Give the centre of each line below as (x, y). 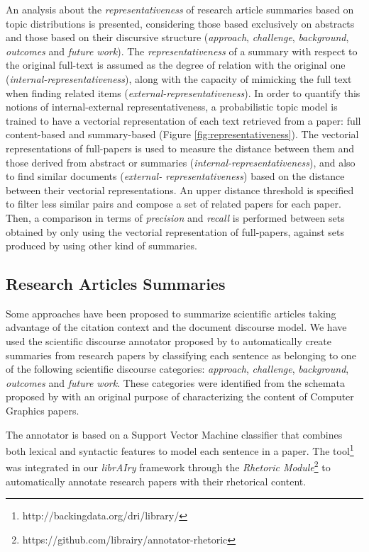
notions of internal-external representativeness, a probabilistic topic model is (172, 107)
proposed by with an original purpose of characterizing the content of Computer (180, 396)
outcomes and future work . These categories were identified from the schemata (175, 382)
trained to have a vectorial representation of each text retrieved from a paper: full (183, 120)
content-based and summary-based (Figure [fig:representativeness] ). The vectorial (182, 134)
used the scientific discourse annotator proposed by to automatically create (169, 341)
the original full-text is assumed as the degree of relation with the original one (176, 65)
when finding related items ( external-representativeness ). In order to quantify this (183, 92)
